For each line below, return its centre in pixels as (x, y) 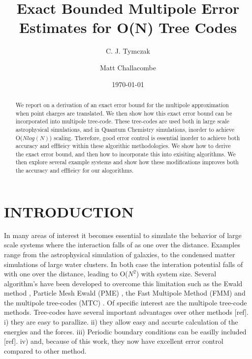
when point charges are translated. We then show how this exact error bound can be (124, 113)
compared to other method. (45, 350)
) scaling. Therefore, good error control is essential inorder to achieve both (145, 137)
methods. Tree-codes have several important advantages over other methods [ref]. (126, 312)
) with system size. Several (176, 274)
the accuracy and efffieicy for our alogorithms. (75, 170)
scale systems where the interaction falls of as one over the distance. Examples (122, 245)
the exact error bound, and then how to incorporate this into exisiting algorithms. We (126, 154)
